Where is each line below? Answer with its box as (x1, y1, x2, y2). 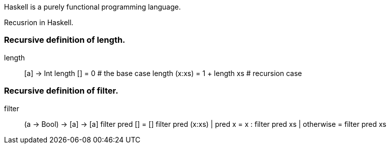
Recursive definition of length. (4, 35, 125, 45)
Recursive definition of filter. (4, 86, 118, 96)
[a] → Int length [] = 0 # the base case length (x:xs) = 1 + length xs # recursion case (24, 68, 302, 78)
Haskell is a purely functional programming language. (4, 3, 181, 11)
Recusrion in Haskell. (4, 18, 74, 27)
